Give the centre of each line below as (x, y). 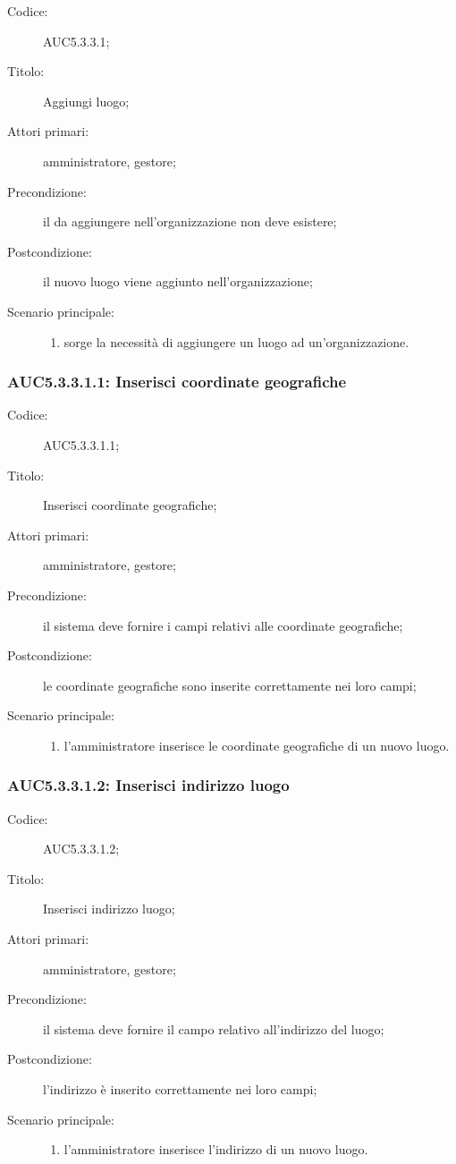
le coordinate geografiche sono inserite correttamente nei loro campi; (230, 685)
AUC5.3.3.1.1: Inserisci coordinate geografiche (177, 382)
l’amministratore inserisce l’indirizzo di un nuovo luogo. (216, 1149)
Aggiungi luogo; (86, 101)
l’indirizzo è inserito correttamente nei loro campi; (180, 1089)
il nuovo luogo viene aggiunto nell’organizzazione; (178, 281)
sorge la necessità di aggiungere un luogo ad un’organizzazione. (236, 341)
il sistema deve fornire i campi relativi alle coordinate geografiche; (223, 625)
